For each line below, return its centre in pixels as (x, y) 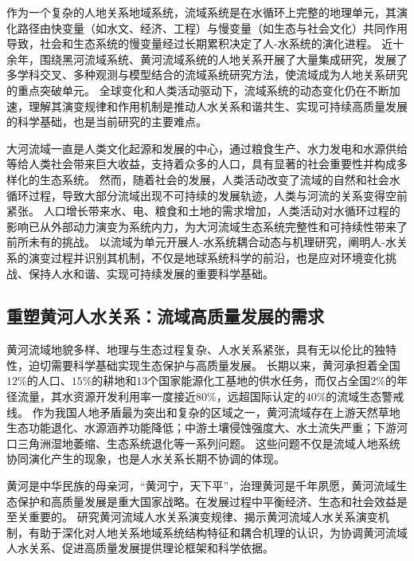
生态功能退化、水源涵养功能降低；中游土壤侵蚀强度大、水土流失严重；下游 (201, 428)
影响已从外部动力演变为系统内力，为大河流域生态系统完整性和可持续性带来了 (207, 226)
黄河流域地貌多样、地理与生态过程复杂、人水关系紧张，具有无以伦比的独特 (201, 349)
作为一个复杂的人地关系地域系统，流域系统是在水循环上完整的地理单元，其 (201, 12)
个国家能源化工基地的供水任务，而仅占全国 (259, 381)
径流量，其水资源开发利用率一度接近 (101, 396)
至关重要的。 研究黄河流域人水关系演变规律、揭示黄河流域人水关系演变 (192, 517)
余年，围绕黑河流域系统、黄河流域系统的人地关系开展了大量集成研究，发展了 (207, 59)
